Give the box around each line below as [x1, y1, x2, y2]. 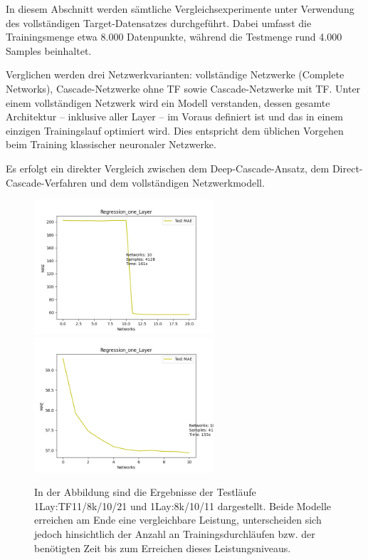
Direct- [332, 160, 363, 175]
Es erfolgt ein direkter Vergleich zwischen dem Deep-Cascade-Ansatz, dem [6, 160, 330, 175]
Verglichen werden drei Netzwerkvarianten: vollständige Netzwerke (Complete [6, 67, 345, 82]
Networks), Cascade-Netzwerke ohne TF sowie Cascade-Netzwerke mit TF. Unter [6, 81, 361, 95]
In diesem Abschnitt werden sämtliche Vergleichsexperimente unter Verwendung [6, 1, 354, 16]
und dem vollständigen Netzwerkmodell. [90, 175, 265, 190]
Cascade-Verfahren [6, 175, 88, 190]
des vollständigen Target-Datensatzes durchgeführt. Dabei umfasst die [6, 15, 312, 30]
